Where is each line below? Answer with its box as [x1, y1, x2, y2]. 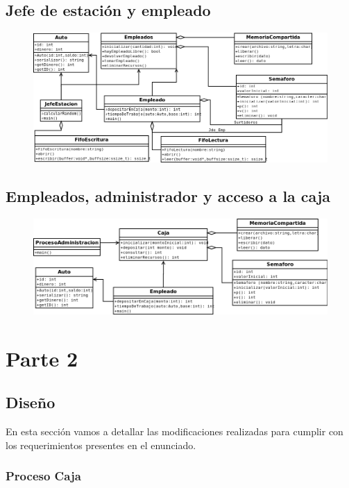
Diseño [6, 392, 56, 413]
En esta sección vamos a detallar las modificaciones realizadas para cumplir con [6, 424, 343, 439]
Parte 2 [6, 344, 78, 372]
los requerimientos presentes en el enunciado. [6, 437, 196, 452]
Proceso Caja [6, 467, 81, 485]
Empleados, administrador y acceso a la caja [6, 185, 331, 206]
